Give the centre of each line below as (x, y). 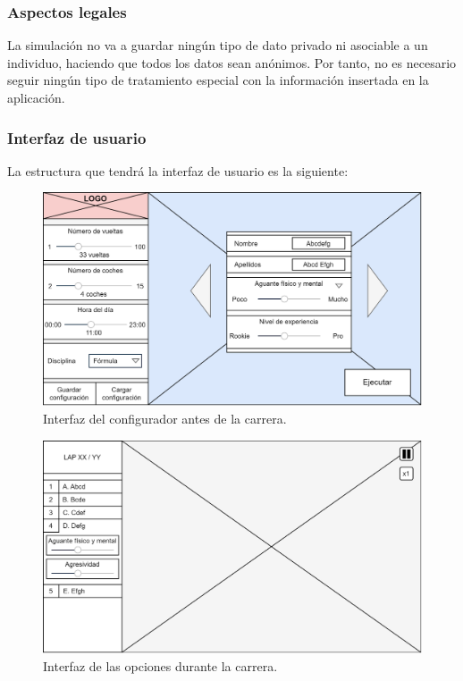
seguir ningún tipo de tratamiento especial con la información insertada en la (218, 80)
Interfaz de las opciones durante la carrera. (160, 666)
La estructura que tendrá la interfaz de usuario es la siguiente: (178, 170)
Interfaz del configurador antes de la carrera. (165, 418)
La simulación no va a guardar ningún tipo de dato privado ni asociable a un (218, 45)
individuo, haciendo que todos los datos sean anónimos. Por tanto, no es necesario (232, 62)
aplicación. (36, 97)
